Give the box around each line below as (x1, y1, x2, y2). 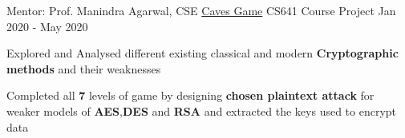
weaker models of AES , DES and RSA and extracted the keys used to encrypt (6, 102, 397, 119)
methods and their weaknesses (6, 60, 161, 77)
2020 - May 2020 (6, 18, 88, 34)
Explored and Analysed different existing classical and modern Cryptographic (6, 45, 399, 61)
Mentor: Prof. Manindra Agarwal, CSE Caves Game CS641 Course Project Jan (6, 2, 396, 18)
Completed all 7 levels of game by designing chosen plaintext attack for (6, 87, 375, 104)
